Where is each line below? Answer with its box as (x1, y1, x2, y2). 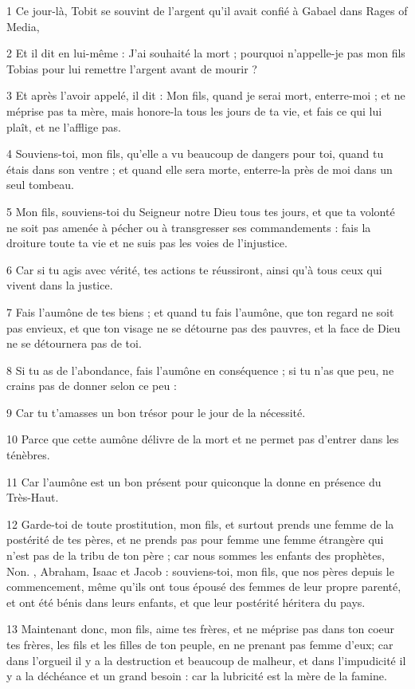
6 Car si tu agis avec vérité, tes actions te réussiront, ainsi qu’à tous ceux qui (6, 261, 382, 278)
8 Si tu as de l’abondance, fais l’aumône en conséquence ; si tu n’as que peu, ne (6, 361, 394, 378)
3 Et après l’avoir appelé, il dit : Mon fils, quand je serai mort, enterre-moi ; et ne (6, 87, 405, 104)
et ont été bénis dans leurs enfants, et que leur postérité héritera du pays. (6, 593, 366, 610)
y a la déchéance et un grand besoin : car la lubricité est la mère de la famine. (6, 667, 387, 684)
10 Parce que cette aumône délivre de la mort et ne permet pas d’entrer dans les (6, 431, 399, 447)
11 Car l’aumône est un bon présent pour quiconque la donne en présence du (6, 473, 382, 490)
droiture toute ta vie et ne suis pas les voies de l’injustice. (6, 234, 288, 251)
